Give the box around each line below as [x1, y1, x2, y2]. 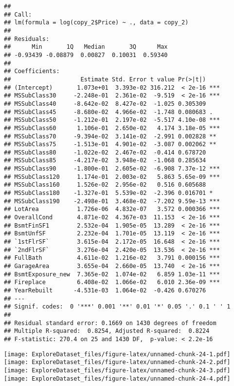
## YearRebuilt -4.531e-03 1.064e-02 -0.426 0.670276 [4, 287, 206, 294]
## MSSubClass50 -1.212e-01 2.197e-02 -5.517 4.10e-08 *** [4, 116, 220, 124]
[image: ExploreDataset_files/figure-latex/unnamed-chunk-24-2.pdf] [4, 359, 231, 366]
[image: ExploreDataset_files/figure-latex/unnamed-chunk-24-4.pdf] [4, 375, 231, 382]
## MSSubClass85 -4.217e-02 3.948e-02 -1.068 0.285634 [4, 157, 206, 164]
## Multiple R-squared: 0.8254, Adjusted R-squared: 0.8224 [4, 328, 210, 335]
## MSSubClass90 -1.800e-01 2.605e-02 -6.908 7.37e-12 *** [4, 165, 220, 173]
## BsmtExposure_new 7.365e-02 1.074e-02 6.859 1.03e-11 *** [4, 270, 220, 278]
